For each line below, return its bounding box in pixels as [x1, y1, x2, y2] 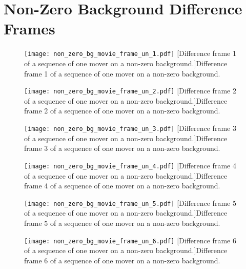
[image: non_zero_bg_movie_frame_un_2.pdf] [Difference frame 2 [24, 85, 236, 96]
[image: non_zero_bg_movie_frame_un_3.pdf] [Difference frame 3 [24, 123, 236, 133]
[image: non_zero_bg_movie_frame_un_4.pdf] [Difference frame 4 [24, 160, 236, 170]
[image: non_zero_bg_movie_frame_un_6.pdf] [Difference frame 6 [24, 235, 236, 245]
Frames [4, 18, 55, 39]
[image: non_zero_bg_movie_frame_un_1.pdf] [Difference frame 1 [24, 48, 236, 59]
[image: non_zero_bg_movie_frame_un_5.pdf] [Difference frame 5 [24, 197, 236, 208]
